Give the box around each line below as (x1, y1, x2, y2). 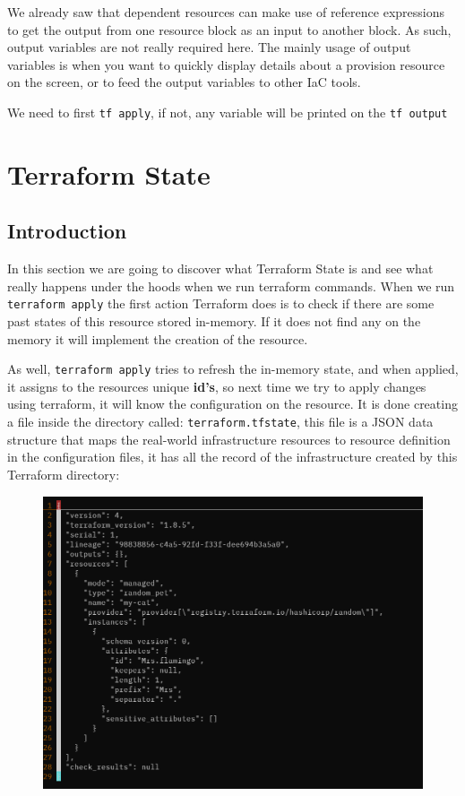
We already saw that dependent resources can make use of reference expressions (7, 3, 444, 21)
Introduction (7, 217, 127, 245)
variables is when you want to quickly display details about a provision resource (7, 55, 445, 74)
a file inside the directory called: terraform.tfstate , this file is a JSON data (7, 412, 434, 431)
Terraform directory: (7, 464, 120, 483)
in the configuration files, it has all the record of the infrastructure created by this (7, 447, 458, 466)
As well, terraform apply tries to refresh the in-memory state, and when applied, (7, 359, 459, 378)
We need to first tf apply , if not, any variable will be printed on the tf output (7, 102, 448, 121)
